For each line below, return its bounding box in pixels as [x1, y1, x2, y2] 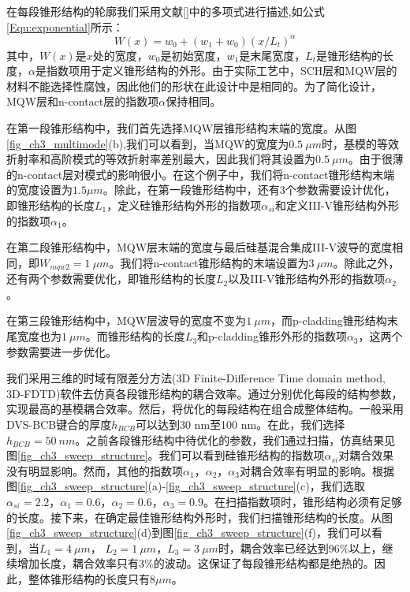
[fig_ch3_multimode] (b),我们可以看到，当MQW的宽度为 [6, 135, 289, 151]
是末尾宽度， [239, 47, 306, 63]
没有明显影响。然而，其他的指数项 [6, 462, 183, 478]
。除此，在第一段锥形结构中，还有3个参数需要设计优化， [102, 181, 396, 198]
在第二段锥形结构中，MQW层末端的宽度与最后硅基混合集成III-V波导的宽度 [6, 239, 393, 255]
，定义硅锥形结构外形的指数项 [106, 197, 262, 214]
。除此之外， [333, 254, 400, 270]
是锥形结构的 [316, 47, 383, 63]
